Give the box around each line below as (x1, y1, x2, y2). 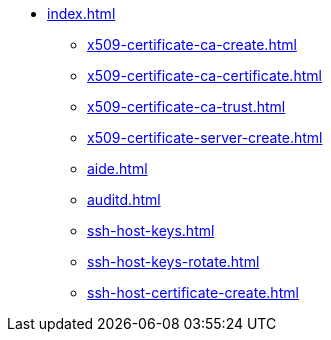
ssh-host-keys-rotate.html (87, 253, 260, 270)
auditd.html (87, 191, 161, 208)
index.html (47, 5, 116, 22)
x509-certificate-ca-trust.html (87, 98, 286, 115)
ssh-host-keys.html (87, 222, 215, 239)
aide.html (87, 160, 148, 177)
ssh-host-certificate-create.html (87, 284, 299, 301)
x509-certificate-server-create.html (87, 129, 323, 146)
